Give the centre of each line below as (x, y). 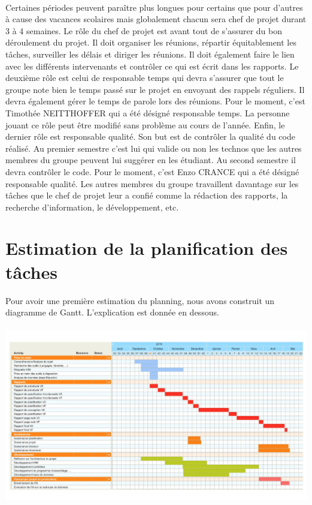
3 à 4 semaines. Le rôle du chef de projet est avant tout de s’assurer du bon (144, 30)
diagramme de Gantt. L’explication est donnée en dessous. (112, 312)
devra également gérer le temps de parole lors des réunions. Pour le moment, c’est (155, 101)
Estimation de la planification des (147, 248)
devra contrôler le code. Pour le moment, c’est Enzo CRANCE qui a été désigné (152, 171)
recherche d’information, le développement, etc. (92, 207)
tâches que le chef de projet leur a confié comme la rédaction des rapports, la (147, 195)
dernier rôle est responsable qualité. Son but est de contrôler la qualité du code (150, 136)
